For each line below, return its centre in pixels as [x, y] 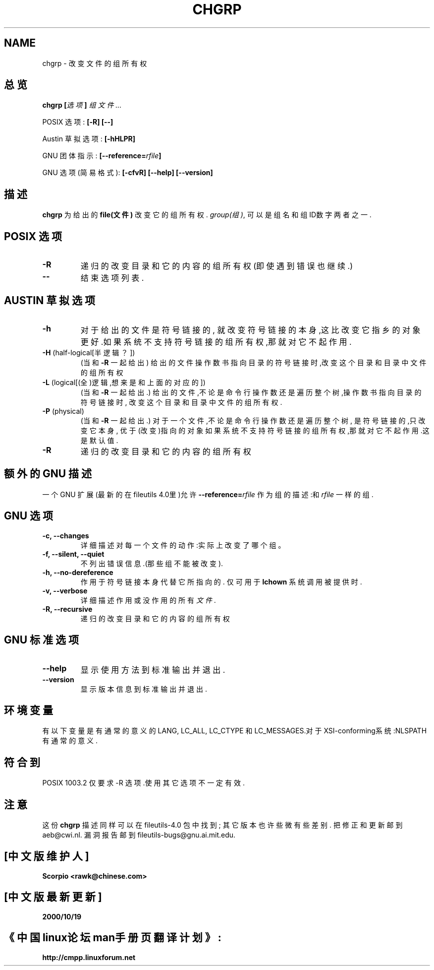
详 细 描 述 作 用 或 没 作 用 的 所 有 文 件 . [148, 600]
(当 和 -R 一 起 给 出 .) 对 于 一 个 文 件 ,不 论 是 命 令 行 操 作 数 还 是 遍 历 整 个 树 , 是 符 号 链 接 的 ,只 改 [253, 420]
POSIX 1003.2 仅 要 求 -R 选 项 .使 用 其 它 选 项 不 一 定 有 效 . [143, 783]
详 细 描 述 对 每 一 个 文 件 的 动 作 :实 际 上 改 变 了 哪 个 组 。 [183, 545]
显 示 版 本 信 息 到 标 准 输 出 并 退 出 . [144, 689]
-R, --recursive [67, 609]
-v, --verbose [65, 590]
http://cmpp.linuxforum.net [89, 957]
